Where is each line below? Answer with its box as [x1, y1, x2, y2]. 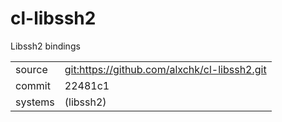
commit [15, 78, 51, 92]
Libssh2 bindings [10, 40, 81, 52]
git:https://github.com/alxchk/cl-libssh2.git [64, 62, 267, 76]
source [15, 62, 48, 76]
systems [15, 95, 55, 109]
